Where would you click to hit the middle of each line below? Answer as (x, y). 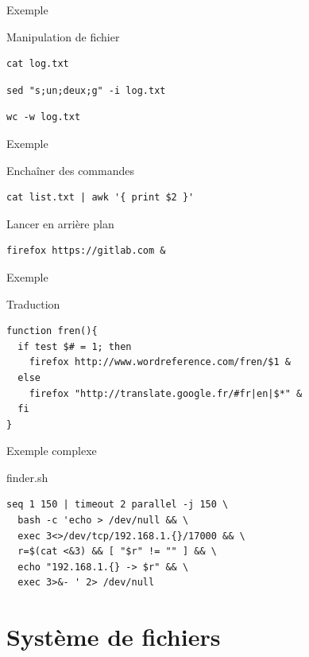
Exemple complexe (52, 451)
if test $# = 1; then (75, 346)
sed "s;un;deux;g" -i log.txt (86, 90)
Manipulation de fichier (63, 36)
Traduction (33, 303)
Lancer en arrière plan (60, 223)
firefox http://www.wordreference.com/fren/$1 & (160, 362)
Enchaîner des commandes (70, 170)
